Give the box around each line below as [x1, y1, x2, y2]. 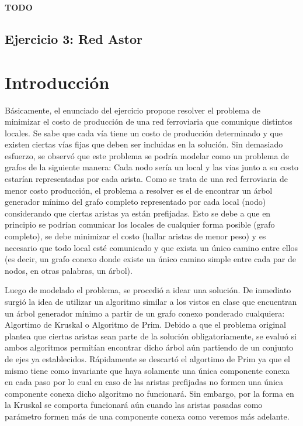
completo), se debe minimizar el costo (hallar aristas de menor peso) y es [5, 230, 266, 242]
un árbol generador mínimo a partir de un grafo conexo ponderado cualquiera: [5, 307, 285, 319]
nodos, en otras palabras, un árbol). [5, 264, 133, 276]
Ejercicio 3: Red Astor [5, 29, 142, 47]
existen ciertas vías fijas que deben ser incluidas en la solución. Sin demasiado [5, 138, 283, 150]
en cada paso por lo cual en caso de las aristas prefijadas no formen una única [5, 376, 283, 388]
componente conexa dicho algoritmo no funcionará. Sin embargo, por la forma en [5, 387, 294, 399]
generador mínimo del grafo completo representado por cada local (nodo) [5, 195, 266, 208]
